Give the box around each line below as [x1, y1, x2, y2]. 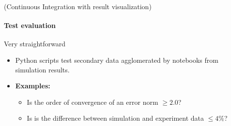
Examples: [15, 81, 50, 91]
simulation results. [15, 64, 70, 74]
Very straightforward [4, 39, 66, 49]
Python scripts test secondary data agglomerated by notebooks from [15, 55, 218, 65]
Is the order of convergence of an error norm [27, 97, 158, 107]
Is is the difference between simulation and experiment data [27, 113, 204, 123]
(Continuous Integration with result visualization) [4, 1, 152, 11]
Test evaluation [4, 20, 56, 30]
